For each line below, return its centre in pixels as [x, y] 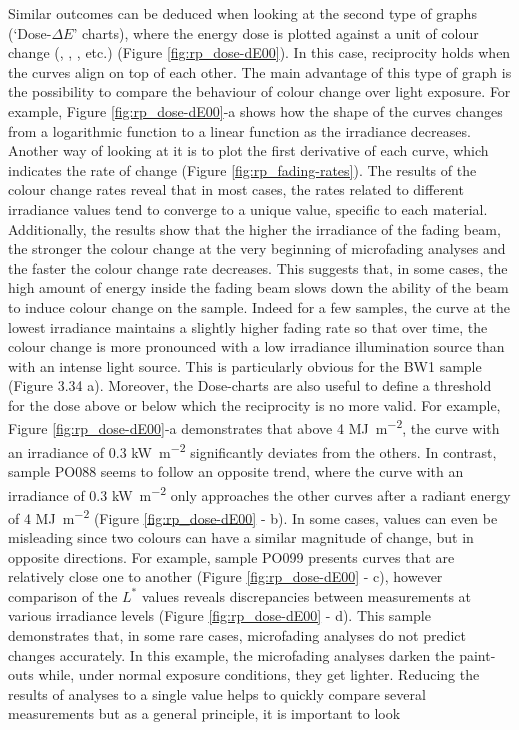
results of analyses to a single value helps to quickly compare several [217, 693]
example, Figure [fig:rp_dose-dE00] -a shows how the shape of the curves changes [255, 110]
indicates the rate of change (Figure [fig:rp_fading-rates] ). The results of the [242, 169]
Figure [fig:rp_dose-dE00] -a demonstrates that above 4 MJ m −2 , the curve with [254, 427]
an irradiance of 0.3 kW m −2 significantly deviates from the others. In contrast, [252, 450]
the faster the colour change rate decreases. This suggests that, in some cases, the [258, 267]
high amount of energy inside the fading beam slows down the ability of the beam [258, 287]
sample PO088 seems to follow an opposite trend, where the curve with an [236, 470]
